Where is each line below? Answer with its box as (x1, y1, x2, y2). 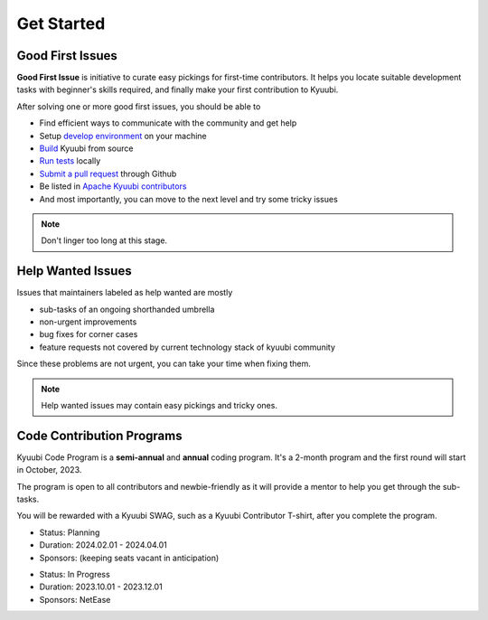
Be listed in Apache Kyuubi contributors (39, 181, 187, 192)
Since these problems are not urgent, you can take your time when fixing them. (16, 358, 312, 370)
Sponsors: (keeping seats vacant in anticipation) (39, 552, 220, 563)
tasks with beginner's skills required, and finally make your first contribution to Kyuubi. (16, 84, 339, 95)
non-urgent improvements (39, 316, 137, 327)
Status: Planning (39, 527, 100, 538)
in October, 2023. (16, 465, 82, 475)
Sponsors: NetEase (39, 594, 111, 605)
